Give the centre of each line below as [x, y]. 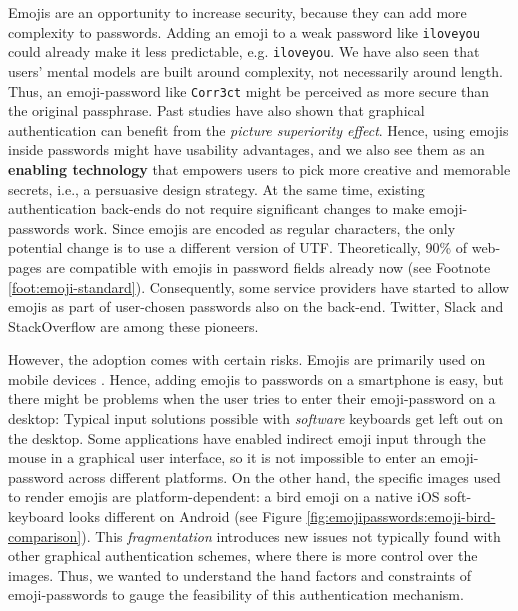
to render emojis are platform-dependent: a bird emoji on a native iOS [224, 496]
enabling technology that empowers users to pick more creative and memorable [259, 168]
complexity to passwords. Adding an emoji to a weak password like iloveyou [244, 31]
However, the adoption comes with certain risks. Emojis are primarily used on [247, 359]
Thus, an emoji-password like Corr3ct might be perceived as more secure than [249, 90]
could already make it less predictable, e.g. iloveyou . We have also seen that [244, 51]
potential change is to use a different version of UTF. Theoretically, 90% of [238, 247]
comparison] [45, 535]
